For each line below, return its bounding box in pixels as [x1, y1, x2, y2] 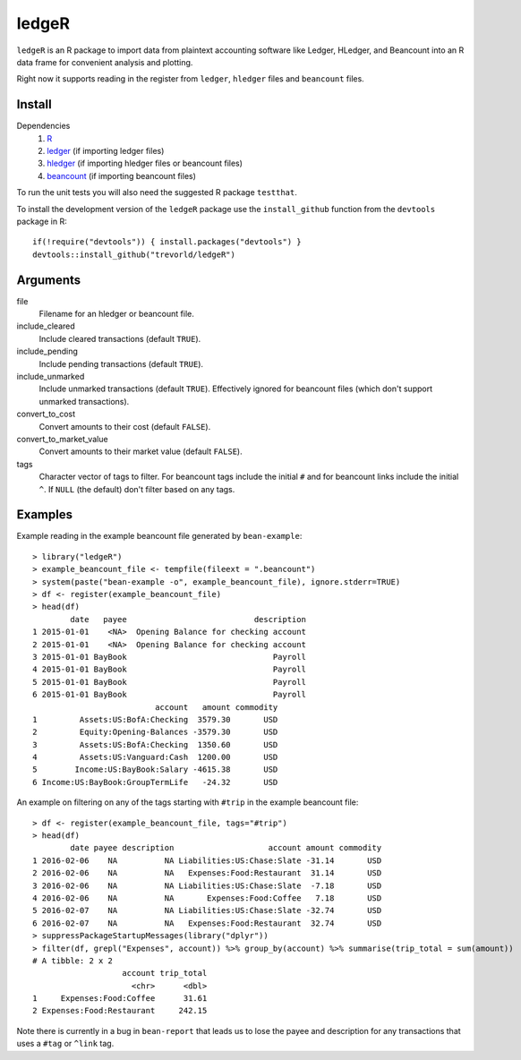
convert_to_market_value [16, 433, 108, 444]
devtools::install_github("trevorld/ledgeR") [32, 249, 236, 260]
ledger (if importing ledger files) [47, 146, 165, 157]
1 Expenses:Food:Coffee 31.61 [32, 994, 208, 1004]
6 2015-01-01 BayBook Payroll [32, 689, 306, 700]
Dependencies [16, 121, 71, 132]
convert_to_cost [16, 408, 76, 420]
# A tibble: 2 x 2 [32, 955, 114, 966]
